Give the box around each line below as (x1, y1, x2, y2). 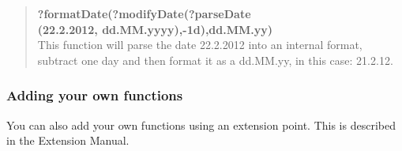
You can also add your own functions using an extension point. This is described (6, 116, 396, 133)
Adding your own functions (6, 85, 183, 105)
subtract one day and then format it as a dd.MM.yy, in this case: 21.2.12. (37, 51, 393, 68)
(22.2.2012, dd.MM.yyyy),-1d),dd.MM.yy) (37, 21, 273, 37)
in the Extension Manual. (6, 132, 130, 149)
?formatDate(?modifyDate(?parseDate (37, 6, 251, 21)
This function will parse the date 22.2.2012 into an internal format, (37, 36, 363, 53)
